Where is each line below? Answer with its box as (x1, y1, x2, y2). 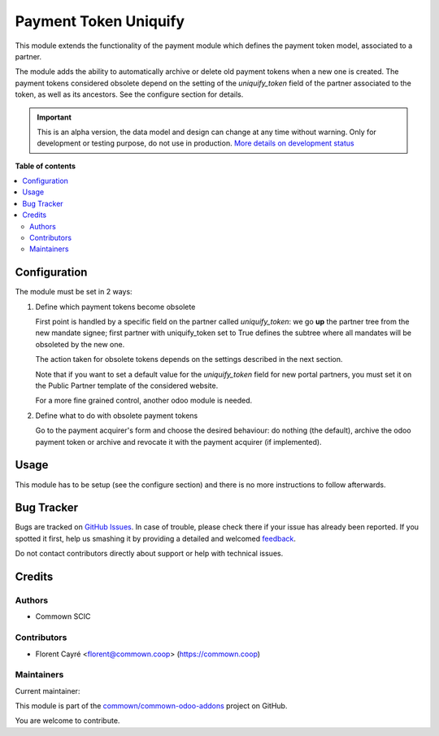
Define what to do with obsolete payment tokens (35, 411, 198, 420)
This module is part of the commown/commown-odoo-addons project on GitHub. (15, 701, 288, 711)
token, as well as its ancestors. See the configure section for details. (15, 89, 244, 99)
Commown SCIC (35, 612, 91, 621)
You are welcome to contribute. (15, 716, 120, 725)
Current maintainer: (15, 686, 80, 695)
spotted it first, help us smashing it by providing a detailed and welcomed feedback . (15, 533, 297, 543)
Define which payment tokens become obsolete (35, 302, 196, 311)
